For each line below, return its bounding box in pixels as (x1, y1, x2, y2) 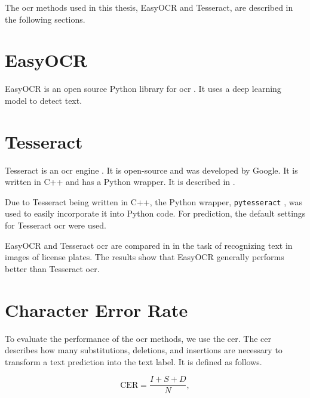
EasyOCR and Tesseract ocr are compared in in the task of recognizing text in (5, 239, 293, 251)
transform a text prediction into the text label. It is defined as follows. (5, 355, 262, 368)
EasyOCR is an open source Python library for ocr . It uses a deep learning (5, 82, 281, 95)
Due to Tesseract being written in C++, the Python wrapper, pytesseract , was (5, 195, 302, 208)
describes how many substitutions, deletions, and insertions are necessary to (5, 344, 283, 356)
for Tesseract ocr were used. (5, 219, 106, 232)
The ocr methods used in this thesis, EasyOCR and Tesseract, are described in (5, 1, 293, 13)
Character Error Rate (5, 297, 188, 322)
